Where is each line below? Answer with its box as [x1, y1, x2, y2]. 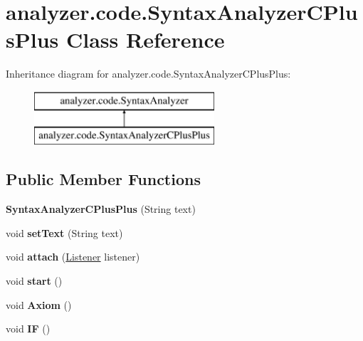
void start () [6, 273, 63, 288]
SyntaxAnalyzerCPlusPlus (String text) [6, 201, 196, 216]
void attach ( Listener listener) [6, 249, 140, 264]
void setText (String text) [6, 225, 123, 240]
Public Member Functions [6, 168, 201, 190]
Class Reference [65, 25, 225, 54]
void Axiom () [6, 297, 72, 312]
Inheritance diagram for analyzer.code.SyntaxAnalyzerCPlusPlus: [6, 66, 291, 81]
